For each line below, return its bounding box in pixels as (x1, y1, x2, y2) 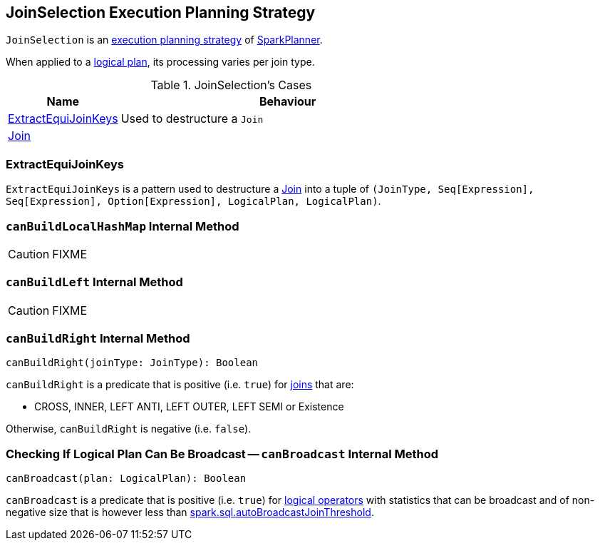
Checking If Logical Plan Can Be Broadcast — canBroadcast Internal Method (6, 446, 439, 461)
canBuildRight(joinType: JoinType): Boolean (6, 357, 259, 369)
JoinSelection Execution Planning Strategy (6, 4, 316, 21)
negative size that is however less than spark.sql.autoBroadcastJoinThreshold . (6, 506, 374, 519)
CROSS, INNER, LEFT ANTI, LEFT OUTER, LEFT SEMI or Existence (34, 400, 344, 413)
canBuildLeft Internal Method (6, 275, 183, 290)
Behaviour (259, 94, 316, 109)
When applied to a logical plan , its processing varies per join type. (6, 56, 315, 69)
